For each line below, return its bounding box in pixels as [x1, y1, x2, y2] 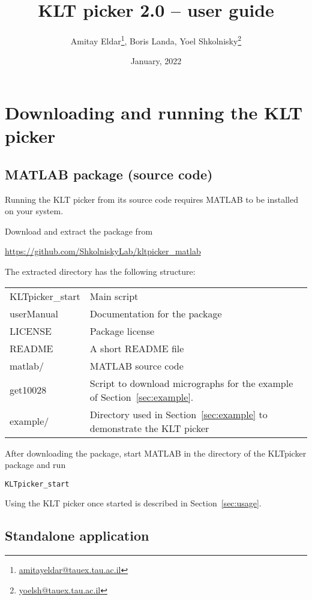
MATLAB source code [89, 358, 184, 373]
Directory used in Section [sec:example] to [89, 407, 268, 421]
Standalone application [5, 526, 149, 545]
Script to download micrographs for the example [89, 376, 293, 390]
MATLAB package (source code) [5, 164, 213, 183]
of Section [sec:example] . [89, 389, 194, 404]
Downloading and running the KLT [5, 100, 303, 124]
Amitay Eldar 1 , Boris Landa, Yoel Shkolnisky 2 [70, 33, 242, 47]
